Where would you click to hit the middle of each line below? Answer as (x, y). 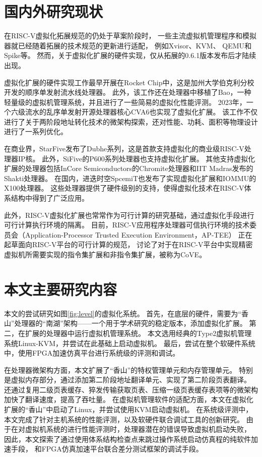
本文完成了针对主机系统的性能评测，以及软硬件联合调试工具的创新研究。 (124, 419)
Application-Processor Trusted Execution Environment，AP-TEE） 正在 (139, 234)
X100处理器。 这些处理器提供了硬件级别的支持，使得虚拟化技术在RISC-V (124, 188)
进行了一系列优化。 (36, 131)
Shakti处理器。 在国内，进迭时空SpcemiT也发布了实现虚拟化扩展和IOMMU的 (130, 178)
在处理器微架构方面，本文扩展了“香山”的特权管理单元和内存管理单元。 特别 (128, 369)
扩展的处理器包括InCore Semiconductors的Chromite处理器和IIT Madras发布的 (129, 168)
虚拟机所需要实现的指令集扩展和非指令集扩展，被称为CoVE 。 (105, 254)
